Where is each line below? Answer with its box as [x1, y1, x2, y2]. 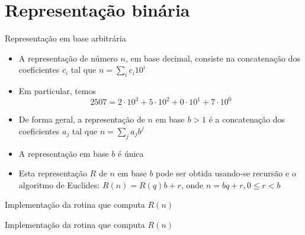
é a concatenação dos [208, 113, 285, 125]
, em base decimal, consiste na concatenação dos [125, 51, 300, 64]
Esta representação [18, 167, 87, 179]
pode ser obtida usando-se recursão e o [156, 167, 296, 179]
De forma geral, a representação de [18, 113, 145, 125]
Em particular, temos [18, 85, 97, 97]
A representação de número [18, 51, 118, 64]
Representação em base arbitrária [5, 32, 126, 44]
